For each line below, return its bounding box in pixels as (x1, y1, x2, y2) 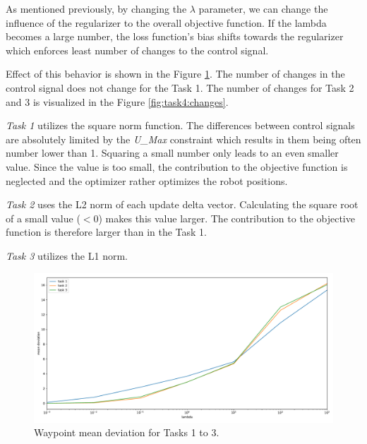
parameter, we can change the (198, 1, 328, 16)
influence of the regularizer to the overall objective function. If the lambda (6, 15, 327, 30)
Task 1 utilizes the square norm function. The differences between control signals (6, 118, 355, 133)
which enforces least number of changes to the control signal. (6, 42, 269, 57)
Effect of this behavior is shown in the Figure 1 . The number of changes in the (6, 66, 345, 81)
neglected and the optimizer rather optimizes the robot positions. (6, 173, 288, 188)
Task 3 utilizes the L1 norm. (6, 248, 128, 263)
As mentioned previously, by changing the (6, 1, 187, 16)
